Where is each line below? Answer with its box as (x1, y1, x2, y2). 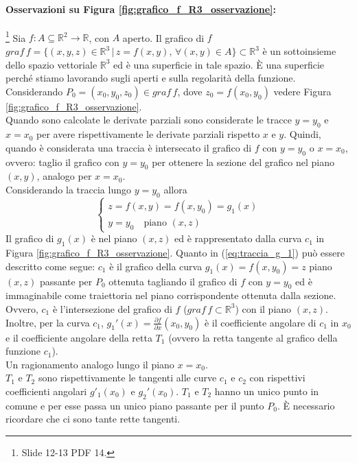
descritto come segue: (5, 259, 95, 273)
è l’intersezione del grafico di (52, 301, 172, 316)
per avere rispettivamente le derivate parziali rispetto (36, 127, 260, 141)
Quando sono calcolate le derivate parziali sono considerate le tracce (5, 112, 292, 127)
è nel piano (91, 231, 137, 246)
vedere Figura (273, 84, 332, 98)
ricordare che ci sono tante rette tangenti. (5, 412, 181, 426)
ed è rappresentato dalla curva (174, 231, 302, 246)
